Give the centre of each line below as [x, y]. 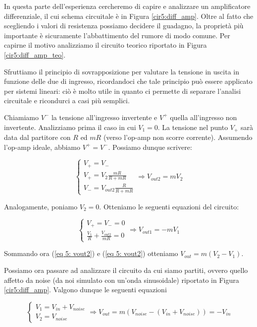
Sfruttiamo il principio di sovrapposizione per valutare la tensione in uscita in [122, 71]
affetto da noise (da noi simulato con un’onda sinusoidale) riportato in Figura [122, 280]
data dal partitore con [37, 137]
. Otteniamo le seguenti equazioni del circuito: [169, 206]
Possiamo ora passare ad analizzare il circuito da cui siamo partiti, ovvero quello [126, 270]
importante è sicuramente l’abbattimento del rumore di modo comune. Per [117, 35]
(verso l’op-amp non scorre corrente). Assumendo [178, 137]
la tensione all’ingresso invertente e [104, 117]
